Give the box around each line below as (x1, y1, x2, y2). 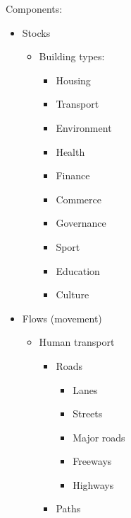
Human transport (39, 334, 115, 349)
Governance (56, 215, 106, 230)
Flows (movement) (22, 310, 102, 325)
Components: (6, 1, 63, 16)
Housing (56, 72, 91, 87)
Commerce (56, 191, 101, 206)
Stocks (22, 25, 51, 40)
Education (56, 263, 100, 278)
